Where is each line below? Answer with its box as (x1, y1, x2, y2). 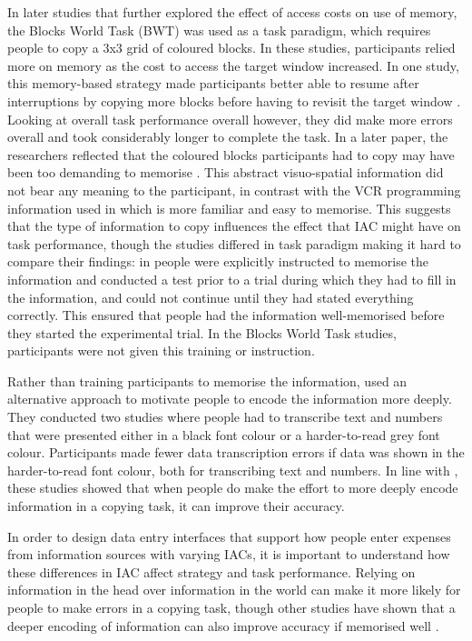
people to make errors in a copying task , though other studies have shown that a (7, 598, 456, 616)
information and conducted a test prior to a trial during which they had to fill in (7, 269, 457, 288)
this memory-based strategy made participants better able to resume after (7, 74, 419, 93)
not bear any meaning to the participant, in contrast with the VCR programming (7, 180, 461, 199)
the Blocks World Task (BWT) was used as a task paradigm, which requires (7, 20, 431, 39)
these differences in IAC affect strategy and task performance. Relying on (7, 562, 416, 581)
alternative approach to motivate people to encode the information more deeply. (7, 389, 452, 408)
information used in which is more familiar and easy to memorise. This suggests (7, 198, 451, 217)
